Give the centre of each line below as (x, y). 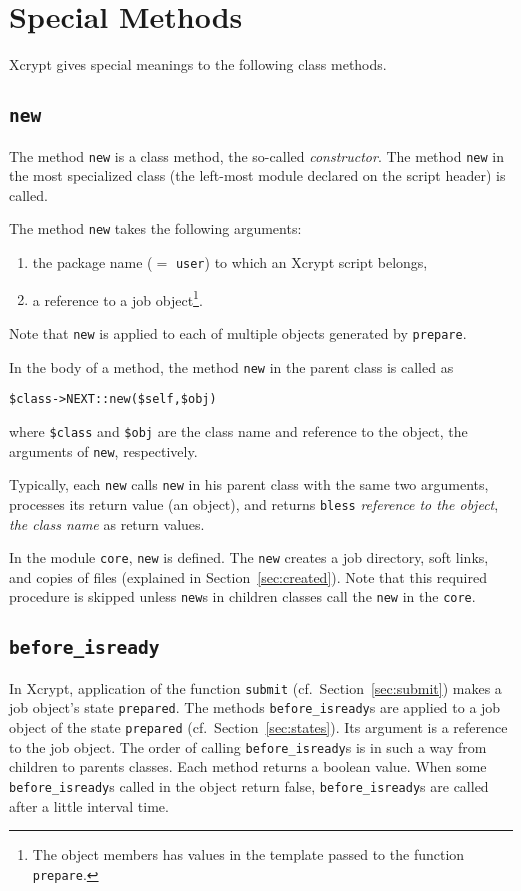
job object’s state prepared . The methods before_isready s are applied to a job (255, 707)
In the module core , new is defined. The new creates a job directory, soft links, (249, 557)
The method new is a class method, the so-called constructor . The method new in (256, 155)
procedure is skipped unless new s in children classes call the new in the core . (242, 596)
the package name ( (92, 262)
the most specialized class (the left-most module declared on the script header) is (257, 175)
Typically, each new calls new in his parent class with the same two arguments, (249, 484)
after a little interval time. (89, 805)
